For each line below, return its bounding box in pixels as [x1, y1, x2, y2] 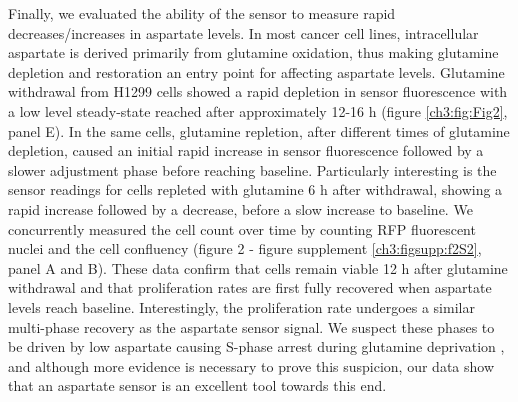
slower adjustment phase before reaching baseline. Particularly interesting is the [8, 159, 497, 180]
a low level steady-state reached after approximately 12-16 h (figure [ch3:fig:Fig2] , [8, 100, 508, 121]
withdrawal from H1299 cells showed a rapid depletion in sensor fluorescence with [8, 81, 508, 102]
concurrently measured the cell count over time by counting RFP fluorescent [8, 218, 476, 239]
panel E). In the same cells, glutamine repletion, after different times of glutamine [8, 120, 510, 141]
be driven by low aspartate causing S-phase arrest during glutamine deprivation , [8, 336, 505, 357]
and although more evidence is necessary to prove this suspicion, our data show [8, 355, 495, 376]
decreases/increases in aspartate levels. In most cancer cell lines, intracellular [8, 22, 479, 43]
